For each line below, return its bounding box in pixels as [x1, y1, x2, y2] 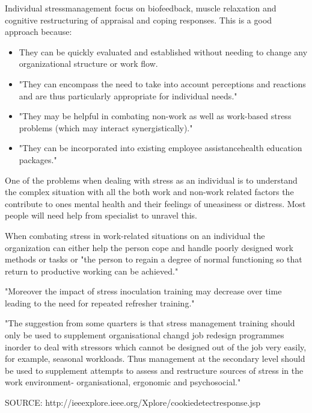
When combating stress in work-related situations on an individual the [5, 229, 265, 241]
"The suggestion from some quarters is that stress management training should [5, 317, 295, 329]
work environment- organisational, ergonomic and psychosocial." [5, 376, 241, 388]
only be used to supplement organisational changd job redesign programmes [5, 329, 284, 341]
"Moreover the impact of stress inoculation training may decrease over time [5, 285, 282, 297]
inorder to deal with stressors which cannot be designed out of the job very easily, [5, 340, 307, 353]
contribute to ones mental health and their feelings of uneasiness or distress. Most [5, 197, 306, 210]
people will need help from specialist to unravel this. [5, 209, 197, 222]
